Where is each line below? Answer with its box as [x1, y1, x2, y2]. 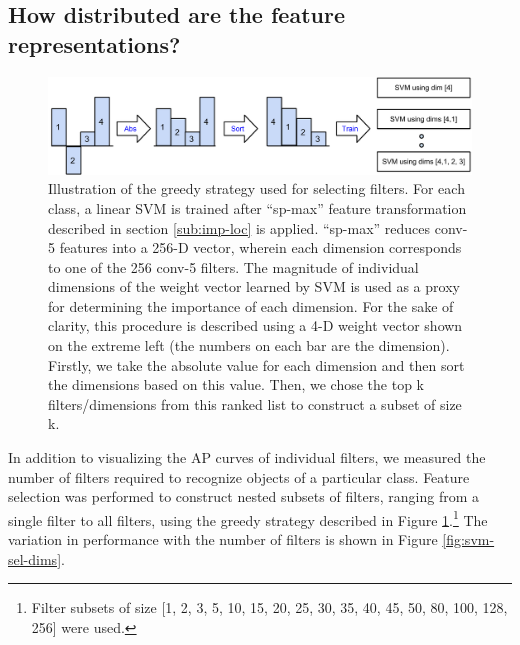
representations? [8, 28, 181, 59]
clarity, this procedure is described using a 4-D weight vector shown [48, 315, 463, 336]
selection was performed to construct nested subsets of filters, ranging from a [8, 486, 479, 507]
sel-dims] [8, 548, 62, 569]
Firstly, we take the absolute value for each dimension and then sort [48, 354, 465, 375]
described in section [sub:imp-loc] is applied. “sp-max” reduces [48, 217, 431, 238]
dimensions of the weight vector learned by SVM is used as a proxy [48, 276, 460, 297]
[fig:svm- [442, 529, 495, 550]
